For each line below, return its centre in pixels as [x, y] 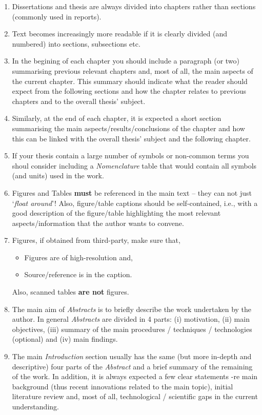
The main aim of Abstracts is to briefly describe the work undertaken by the [132, 309]
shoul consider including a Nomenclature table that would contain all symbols [134, 165]
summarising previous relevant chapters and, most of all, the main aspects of [133, 70]
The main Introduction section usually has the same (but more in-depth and [132, 356]
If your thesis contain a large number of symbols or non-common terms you [130, 155]
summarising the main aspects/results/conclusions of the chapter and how [128, 128]
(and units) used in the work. [58, 175]
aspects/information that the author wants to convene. [98, 223]
